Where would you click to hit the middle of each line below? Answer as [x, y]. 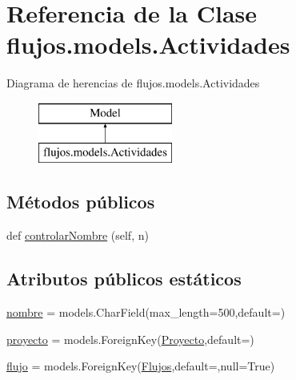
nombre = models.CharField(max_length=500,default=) [146, 312]
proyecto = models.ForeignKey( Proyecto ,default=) [130, 339]
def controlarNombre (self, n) [78, 235]
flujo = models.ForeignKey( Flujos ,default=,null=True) [141, 366]
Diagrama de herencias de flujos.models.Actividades [133, 83]
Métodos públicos [81, 202]
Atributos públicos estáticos [124, 279]
